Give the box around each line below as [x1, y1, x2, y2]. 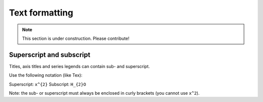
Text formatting [9, 7, 74, 18]
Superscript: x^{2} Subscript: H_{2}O [9, 81, 86, 87]
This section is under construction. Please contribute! [22, 35, 130, 41]
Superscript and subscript [9, 51, 91, 59]
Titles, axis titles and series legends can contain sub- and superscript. [9, 63, 150, 69]
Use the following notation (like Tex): [9, 72, 83, 78]
